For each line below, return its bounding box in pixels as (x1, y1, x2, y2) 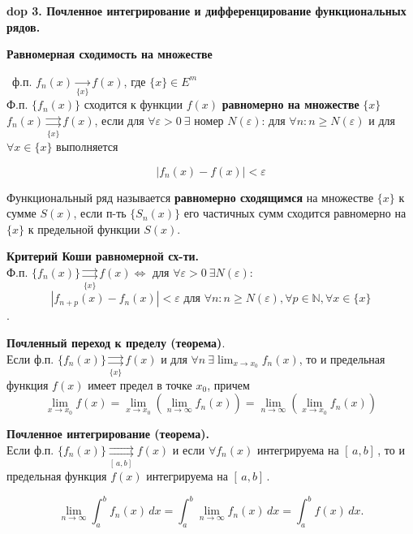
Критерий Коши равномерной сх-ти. (6, 248, 200, 265)
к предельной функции (28, 220, 140, 237)
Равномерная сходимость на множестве (6, 45, 213, 62)
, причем (207, 376, 250, 393)
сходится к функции (84, 96, 183, 113)
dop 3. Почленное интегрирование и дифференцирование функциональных (6, 2, 407, 19)
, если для (94, 111, 144, 128)
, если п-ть (73, 205, 127, 222)
